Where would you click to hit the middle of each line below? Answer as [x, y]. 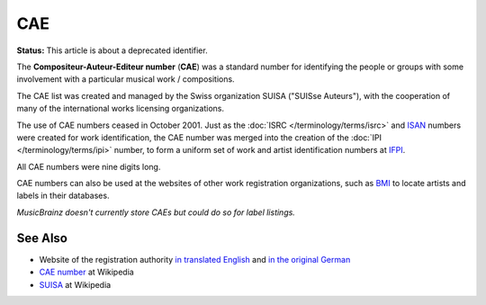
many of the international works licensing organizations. [121, 109]
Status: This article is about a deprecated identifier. [112, 50]
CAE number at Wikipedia [86, 272]
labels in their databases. [63, 196]
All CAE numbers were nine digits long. [89, 166]
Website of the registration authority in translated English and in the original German [195, 259]
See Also [42, 238]
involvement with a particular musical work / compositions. [126, 79]
